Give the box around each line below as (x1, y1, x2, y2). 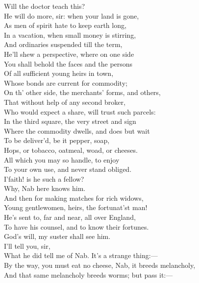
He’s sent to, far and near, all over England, (4, 212, 136, 222)
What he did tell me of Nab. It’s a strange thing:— (4, 250, 158, 260)
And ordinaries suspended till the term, (4, 39, 123, 49)
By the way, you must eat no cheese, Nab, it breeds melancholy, (4, 260, 196, 270)
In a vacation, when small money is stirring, (4, 29, 136, 40)
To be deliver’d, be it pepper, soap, (4, 135, 110, 145)
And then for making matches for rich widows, (4, 192, 144, 203)
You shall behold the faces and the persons (4, 58, 133, 69)
